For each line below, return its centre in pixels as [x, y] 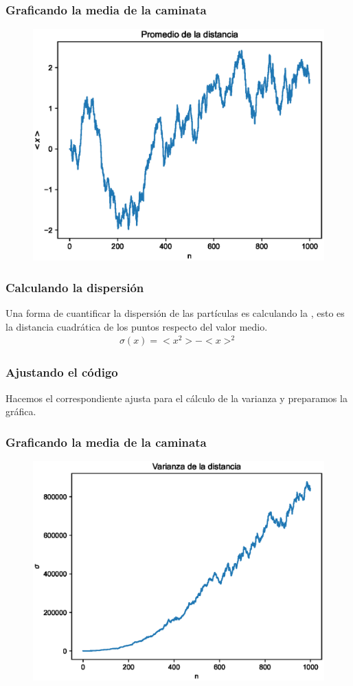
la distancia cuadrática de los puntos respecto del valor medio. [137, 326]
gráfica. [21, 411]
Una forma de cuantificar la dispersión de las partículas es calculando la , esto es [175, 313]
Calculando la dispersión [75, 287]
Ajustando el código [62, 372]
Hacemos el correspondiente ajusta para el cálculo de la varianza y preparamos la [176, 398]
